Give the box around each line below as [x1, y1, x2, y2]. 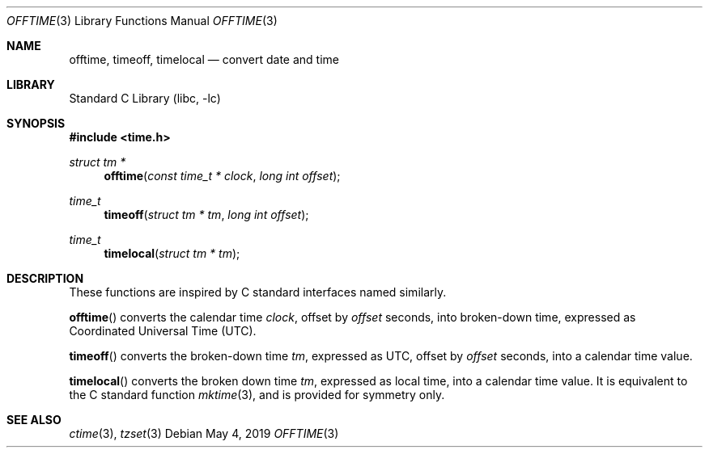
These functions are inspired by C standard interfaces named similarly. [69, 285, 447, 299]
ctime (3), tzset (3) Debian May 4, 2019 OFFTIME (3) [69, 427, 339, 440]
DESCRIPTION [6, 271, 84, 285]
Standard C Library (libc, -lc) [69, 91, 221, 105]
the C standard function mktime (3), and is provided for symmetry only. [69, 388, 445, 401]
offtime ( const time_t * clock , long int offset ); [104, 169, 341, 183]
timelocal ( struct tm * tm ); [104, 246, 240, 260]
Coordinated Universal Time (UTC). [69, 324, 257, 338]
